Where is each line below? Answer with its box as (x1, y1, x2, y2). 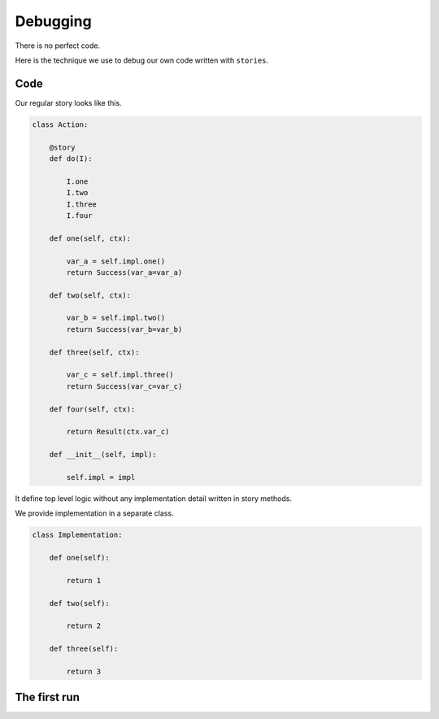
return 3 (66, 667, 102, 676)
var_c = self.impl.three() (66, 370, 174, 380)
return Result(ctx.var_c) (66, 427, 170, 437)
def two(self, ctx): (49, 290, 132, 300)
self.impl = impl (66, 473, 136, 482)
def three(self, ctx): (49, 347, 140, 357)
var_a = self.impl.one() (66, 256, 166, 266)
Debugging (15, 12, 93, 30)
